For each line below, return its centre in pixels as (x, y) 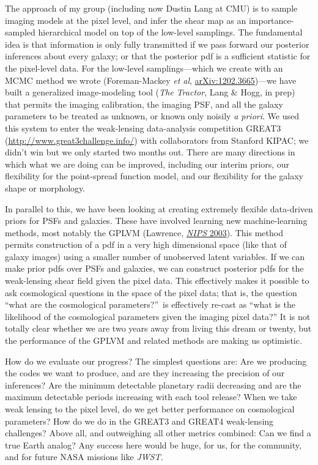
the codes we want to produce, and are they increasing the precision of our (145, 373)
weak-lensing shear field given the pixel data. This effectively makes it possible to (157, 281)
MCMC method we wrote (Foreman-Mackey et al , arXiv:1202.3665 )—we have (151, 80)
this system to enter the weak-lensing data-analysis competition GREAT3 (143, 128)
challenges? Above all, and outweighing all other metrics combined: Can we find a (158, 433)
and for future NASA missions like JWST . (84, 457)
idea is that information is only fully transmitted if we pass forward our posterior (157, 44)
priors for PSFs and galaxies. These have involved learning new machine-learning (156, 221)
